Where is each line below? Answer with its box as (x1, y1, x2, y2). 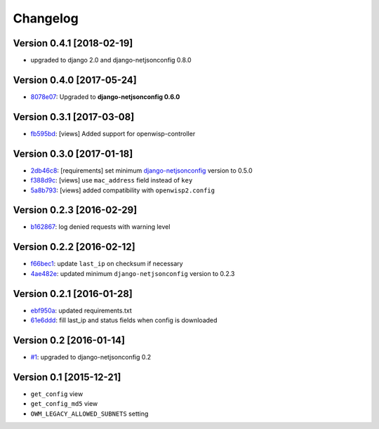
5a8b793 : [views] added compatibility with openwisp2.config (30, 186, 215, 194)
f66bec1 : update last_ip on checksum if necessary (30, 260, 183, 268)
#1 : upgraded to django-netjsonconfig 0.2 (30, 352, 152, 361)
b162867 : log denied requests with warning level (30, 223, 171, 231)
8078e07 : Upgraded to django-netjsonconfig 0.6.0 (30, 92, 180, 101)
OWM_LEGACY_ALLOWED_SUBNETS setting (30, 409, 149, 418)
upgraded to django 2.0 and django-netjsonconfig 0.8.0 (30, 56, 192, 65)
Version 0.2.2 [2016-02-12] (13, 241, 136, 253)
